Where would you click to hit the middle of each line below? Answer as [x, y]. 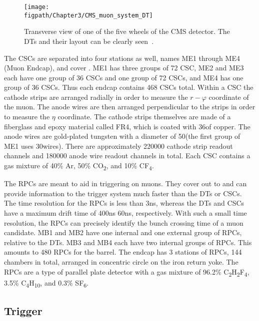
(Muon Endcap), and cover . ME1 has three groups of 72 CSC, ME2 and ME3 [124, 68]
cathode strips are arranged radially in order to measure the [96, 97]
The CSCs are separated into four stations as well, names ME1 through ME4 [122, 58]
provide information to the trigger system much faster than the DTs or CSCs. [123, 193]
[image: [37, 7]
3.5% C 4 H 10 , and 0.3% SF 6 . [46, 283]
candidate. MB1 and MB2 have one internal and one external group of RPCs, [123, 232]
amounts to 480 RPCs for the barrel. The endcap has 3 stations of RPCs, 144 [123, 252]
